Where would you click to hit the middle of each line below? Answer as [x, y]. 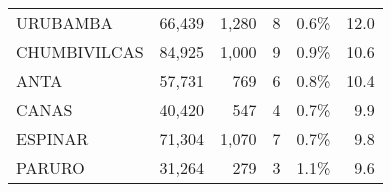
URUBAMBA [64, 22]
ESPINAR [52, 138]
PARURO [50, 167]
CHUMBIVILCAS [80, 51]
